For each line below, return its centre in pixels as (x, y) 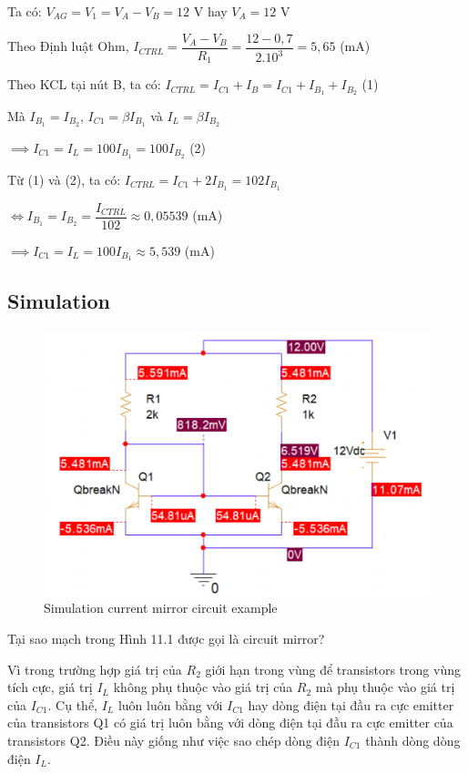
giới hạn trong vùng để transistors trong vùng (333, 669)
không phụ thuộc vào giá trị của (203, 687)
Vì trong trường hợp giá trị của (95, 669)
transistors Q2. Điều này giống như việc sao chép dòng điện (173, 740)
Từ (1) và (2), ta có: (64, 179)
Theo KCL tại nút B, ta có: (84, 84)
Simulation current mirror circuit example (161, 608)
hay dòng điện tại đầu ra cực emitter (351, 704)
